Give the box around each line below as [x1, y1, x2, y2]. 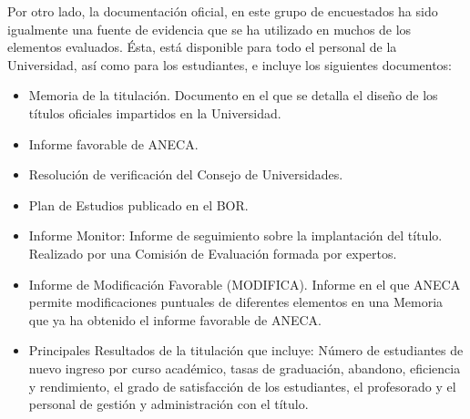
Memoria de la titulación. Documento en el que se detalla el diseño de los [28, 86, 438, 105]
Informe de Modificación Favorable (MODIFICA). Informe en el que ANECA [28, 274, 461, 293]
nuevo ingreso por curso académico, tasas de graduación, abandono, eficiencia [28, 358, 461, 377]
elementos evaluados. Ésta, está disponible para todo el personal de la [7, 37, 397, 56]
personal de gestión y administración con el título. [28, 394, 309, 414]
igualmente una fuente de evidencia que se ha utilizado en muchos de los [7, 19, 412, 38]
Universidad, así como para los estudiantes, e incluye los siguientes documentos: [7, 55, 453, 74]
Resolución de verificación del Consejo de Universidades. [28, 165, 343, 184]
